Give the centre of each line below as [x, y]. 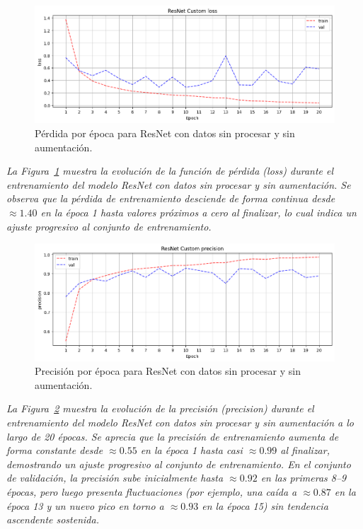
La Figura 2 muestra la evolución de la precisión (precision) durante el [160, 408]
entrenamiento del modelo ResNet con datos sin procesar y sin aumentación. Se [179, 184]
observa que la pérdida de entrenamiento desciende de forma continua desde [171, 198]
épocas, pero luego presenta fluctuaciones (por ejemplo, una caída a [152, 492]
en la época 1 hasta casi [191, 450]
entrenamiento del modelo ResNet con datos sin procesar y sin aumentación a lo [180, 423]
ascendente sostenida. [53, 519]
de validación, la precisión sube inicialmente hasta [115, 478]
